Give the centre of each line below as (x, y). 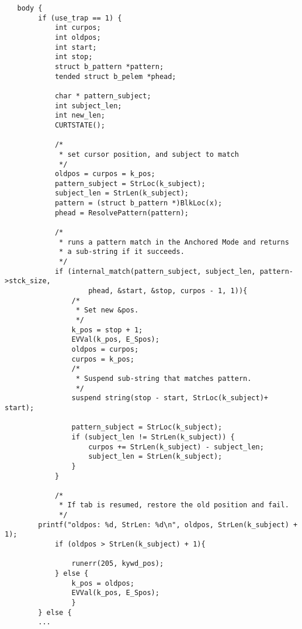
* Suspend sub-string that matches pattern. (164, 378)
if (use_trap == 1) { (80, 18)
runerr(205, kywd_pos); (118, 564)
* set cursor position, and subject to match (149, 154)
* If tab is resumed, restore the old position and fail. (174, 505)
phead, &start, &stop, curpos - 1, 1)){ (168, 291)
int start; (76, 47)
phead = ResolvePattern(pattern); (122, 213)
